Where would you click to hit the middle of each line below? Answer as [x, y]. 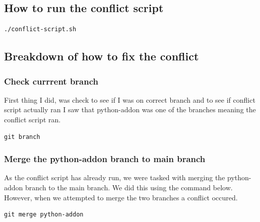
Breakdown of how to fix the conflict [102, 56]
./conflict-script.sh [40, 29]
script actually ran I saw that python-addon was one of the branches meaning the [130, 109]
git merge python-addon [44, 215]
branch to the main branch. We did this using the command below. [129, 187]
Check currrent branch [51, 81]
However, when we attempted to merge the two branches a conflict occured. [121, 197]
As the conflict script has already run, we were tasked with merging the [115, 177]
